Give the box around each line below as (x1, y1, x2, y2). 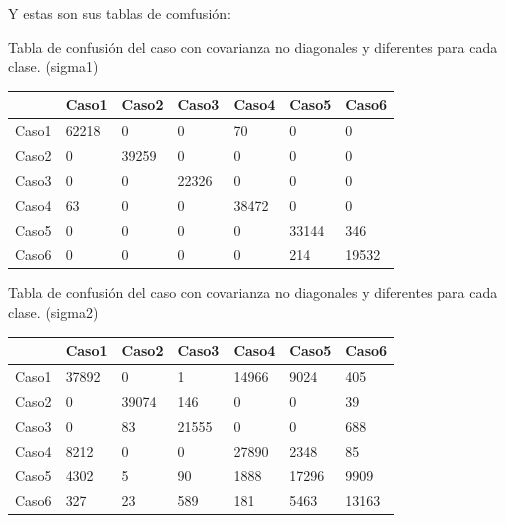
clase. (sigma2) (8, 302, 99, 323)
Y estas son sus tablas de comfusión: (8, 3, 231, 23)
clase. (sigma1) (8, 56, 99, 77)
